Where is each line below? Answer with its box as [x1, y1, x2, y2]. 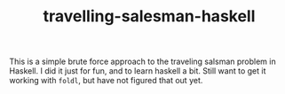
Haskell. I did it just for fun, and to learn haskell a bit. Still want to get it [9, 66, 266, 76]
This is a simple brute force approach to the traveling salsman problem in [9, 56, 277, 67]
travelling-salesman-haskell [43, 6, 256, 27]
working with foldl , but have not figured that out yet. [9, 75, 203, 86]
